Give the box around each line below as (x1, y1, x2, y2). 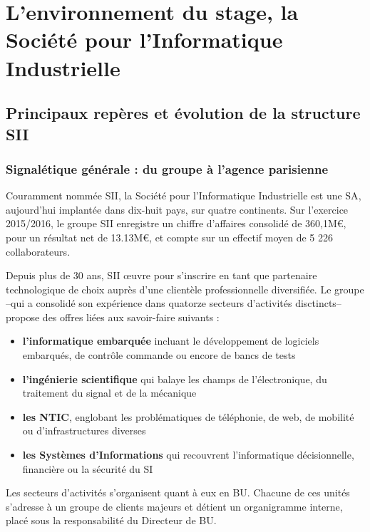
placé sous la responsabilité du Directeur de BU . (6, 513, 217, 528)
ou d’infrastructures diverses (22, 423, 146, 438)
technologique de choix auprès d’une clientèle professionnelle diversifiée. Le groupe (6, 281, 364, 296)
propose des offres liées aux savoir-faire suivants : (6, 309, 220, 324)
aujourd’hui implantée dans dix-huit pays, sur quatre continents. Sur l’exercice (6, 202, 349, 217)
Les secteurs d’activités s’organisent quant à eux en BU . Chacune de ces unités (6, 485, 350, 500)
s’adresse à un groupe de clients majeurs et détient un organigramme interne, (6, 499, 343, 513)
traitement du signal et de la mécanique (22, 385, 197, 400)
